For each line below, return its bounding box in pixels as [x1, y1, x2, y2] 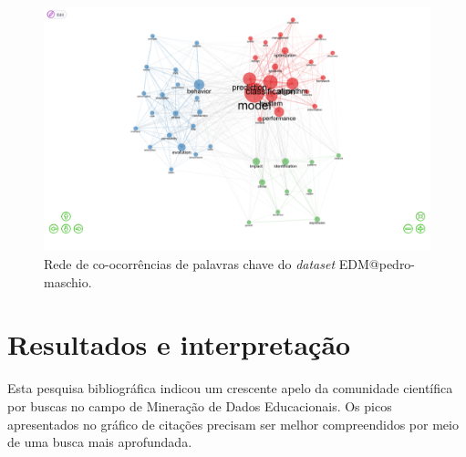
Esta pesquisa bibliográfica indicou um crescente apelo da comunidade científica [7, 379, 453, 398]
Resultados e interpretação [7, 326, 351, 363]
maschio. [44, 272, 92, 291]
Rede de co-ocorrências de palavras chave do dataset [44, 254, 336, 274]
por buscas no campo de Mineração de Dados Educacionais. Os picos [7, 396, 392, 415]
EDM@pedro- [338, 254, 416, 274]
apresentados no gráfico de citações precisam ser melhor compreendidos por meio [7, 414, 459, 433]
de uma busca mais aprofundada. [7, 432, 192, 452]
